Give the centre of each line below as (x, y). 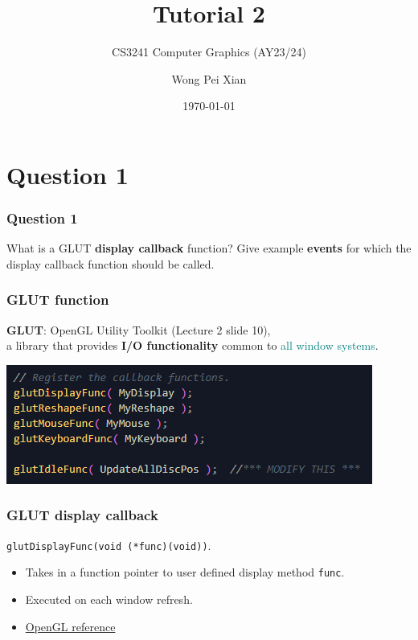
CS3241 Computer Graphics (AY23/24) (209, 52)
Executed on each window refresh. (109, 599)
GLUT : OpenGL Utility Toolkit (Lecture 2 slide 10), (139, 329)
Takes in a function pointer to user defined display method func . (185, 572)
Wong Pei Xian (209, 78)
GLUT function (58, 299)
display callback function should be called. (111, 263)
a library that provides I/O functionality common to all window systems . (193, 345)
